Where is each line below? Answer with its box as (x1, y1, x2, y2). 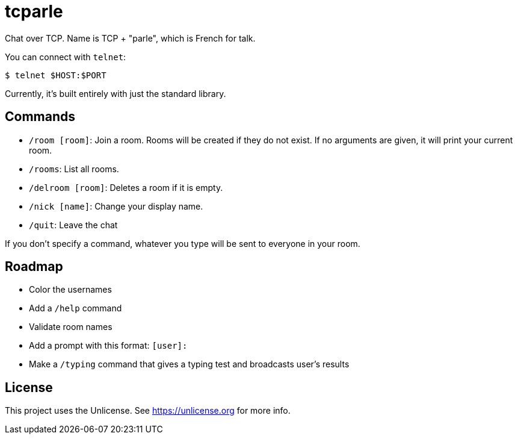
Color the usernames (29, 284, 112, 295)
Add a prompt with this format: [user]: (29, 340, 188, 351)
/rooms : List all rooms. (29, 163, 119, 174)
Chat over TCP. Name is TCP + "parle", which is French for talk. (5, 33, 256, 43)
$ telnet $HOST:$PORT (5, 70, 106, 80)
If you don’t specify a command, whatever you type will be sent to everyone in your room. (5, 238, 360, 249)
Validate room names (29, 322, 113, 332)
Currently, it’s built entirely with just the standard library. (5, 88, 226, 99)
